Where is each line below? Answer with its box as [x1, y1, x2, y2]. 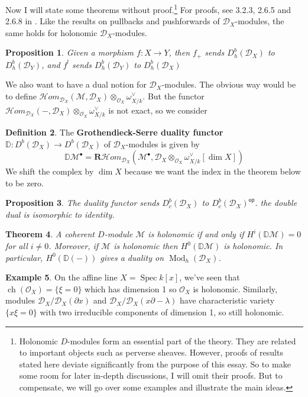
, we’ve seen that [179, 271, 240, 283]
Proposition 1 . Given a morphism [5, 46, 134, 59]
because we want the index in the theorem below [124, 165, 301, 177]
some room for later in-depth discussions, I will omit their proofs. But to [19, 369, 283, 382]
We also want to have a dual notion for [5, 78, 147, 91]
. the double [255, 196, 297, 209]
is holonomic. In [223, 240, 283, 252]
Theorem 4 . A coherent [5, 228, 95, 240]
